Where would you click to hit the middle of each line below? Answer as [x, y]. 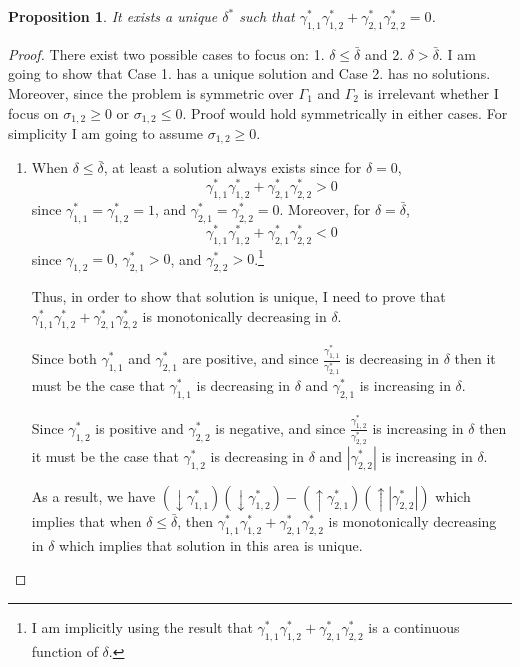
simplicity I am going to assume [106, 133]
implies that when [86, 521]
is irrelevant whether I [431, 92]
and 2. [384, 53]
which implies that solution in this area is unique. [211, 544]
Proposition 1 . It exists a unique [113, 16]
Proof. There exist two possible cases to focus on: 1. [166, 53]
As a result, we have [93, 496]
